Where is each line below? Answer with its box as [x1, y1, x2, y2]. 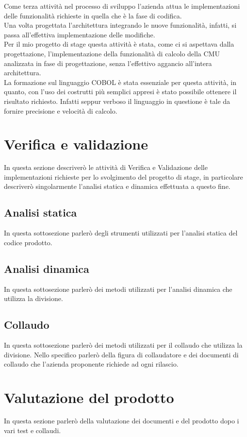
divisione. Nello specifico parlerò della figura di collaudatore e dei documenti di [4, 349, 239, 359]
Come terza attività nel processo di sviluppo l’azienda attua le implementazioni [4, 1, 240, 11]
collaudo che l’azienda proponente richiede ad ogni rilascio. [4, 359, 179, 369]
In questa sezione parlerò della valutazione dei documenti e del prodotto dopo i [4, 415, 239, 425]
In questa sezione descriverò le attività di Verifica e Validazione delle [4, 162, 208, 172]
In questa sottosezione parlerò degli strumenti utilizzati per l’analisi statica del [4, 228, 238, 238]
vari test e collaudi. [4, 425, 61, 435]
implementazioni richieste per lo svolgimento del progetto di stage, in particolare [4, 171, 243, 182]
